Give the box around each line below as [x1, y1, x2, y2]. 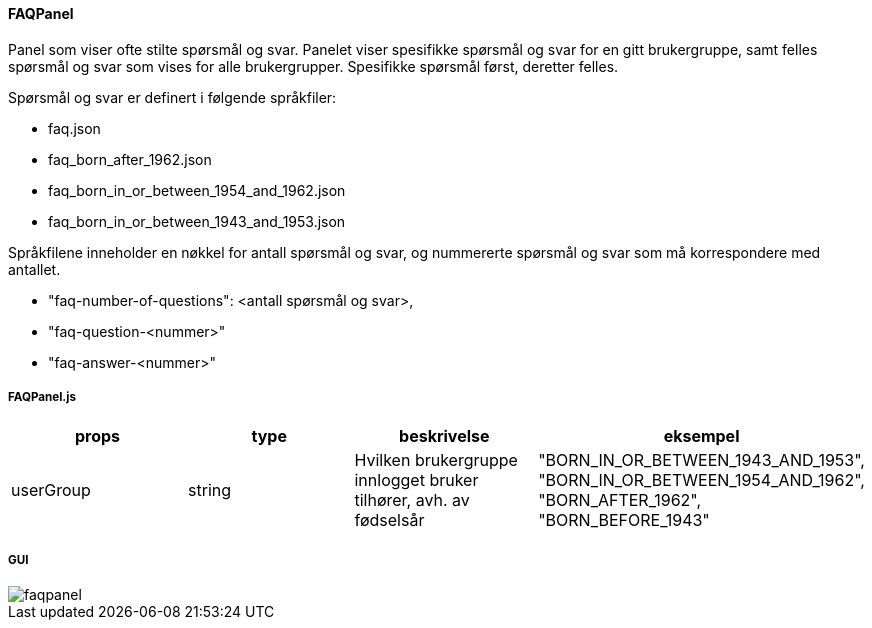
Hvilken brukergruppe [354, 450, 518, 471]
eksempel [663, 426, 740, 447]
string [188, 480, 232, 501]
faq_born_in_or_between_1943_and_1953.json [48, 212, 346, 230]
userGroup [11, 480, 91, 501]
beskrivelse [399, 426, 490, 447]
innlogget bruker [354, 470, 479, 491]
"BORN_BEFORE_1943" [538, 510, 710, 531]
